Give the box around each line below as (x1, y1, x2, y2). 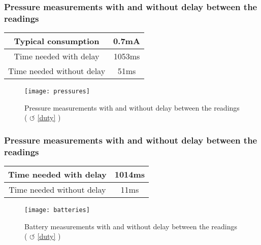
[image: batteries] (24, 206, 90, 214)
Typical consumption (14, 35, 100, 47)
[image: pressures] (24, 88, 90, 95)
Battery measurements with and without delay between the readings (24, 221, 237, 231)
